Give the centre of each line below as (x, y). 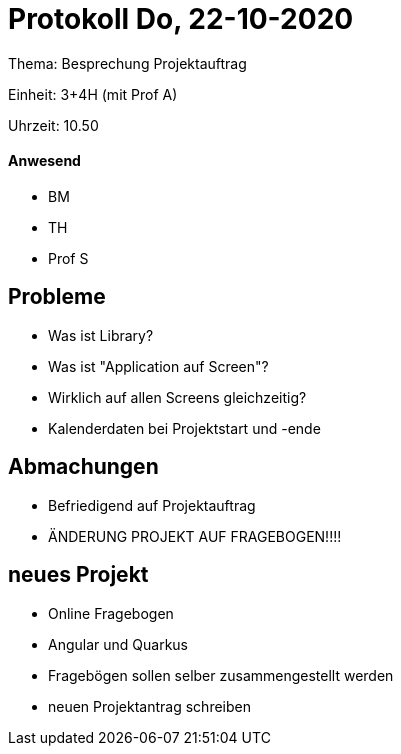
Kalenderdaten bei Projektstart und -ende (184, 428)
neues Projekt (78, 575)
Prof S (68, 258)
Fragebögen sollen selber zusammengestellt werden (221, 675)
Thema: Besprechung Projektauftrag (127, 63)
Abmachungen (83, 467)
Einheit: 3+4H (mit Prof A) (93, 94)
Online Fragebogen (111, 613)
